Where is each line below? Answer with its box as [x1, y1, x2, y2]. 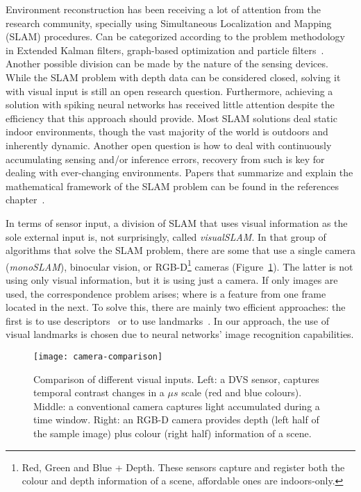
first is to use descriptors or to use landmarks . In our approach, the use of [6, 313, 330, 328]
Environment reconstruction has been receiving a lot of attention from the [6, 2, 321, 16]
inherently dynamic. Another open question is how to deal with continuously [6, 137, 332, 152]
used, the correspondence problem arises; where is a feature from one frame [6, 286, 326, 300]
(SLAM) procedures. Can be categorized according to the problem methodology [6, 29, 345, 44]
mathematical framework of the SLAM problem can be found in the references [6, 178, 339, 193]
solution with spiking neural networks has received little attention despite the [6, 97, 335, 112]
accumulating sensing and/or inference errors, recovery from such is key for [6, 151, 325, 166]
